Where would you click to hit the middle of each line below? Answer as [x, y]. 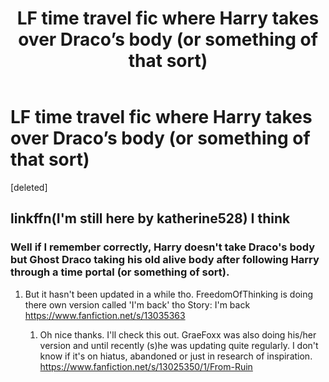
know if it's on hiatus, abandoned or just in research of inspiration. [176, 356]
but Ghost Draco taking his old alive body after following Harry [165, 260]
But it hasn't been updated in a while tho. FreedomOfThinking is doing [169, 294]
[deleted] [29, 187]
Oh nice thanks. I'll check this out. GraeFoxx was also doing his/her [178, 334]
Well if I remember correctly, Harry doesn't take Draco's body [163, 247]
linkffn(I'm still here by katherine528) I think [150, 218]
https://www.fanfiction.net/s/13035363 [105, 315]
